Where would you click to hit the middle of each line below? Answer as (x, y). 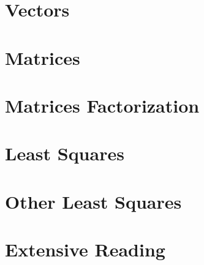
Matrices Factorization (102, 105)
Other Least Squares (93, 201)
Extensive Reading (85, 249)
